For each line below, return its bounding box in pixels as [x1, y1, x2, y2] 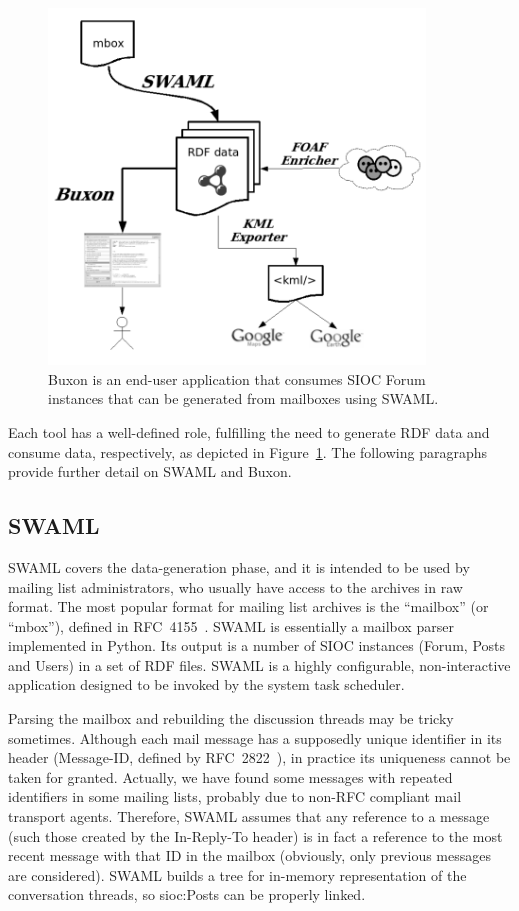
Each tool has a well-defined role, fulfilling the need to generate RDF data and [8, 421, 490, 442]
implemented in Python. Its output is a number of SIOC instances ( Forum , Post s [8, 635, 506, 656]
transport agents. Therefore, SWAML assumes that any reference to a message [8, 806, 490, 827]
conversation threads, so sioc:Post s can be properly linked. [8, 884, 366, 905]
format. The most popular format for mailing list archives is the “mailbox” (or [8, 596, 489, 617]
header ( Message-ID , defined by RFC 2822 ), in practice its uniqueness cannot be [8, 747, 511, 768]
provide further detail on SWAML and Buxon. [8, 461, 292, 482]
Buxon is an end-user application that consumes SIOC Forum [48, 368, 426, 389]
